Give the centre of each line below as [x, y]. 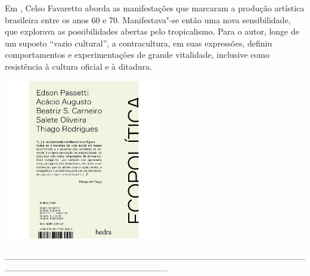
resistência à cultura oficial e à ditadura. [78, 66]
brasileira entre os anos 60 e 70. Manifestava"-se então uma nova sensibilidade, [148, 19]
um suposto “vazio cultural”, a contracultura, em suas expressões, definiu [139, 43]
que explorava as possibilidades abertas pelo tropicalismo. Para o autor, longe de [152, 31]
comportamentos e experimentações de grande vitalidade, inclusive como [137, 55]
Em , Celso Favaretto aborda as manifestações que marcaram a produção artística [155, 8]
